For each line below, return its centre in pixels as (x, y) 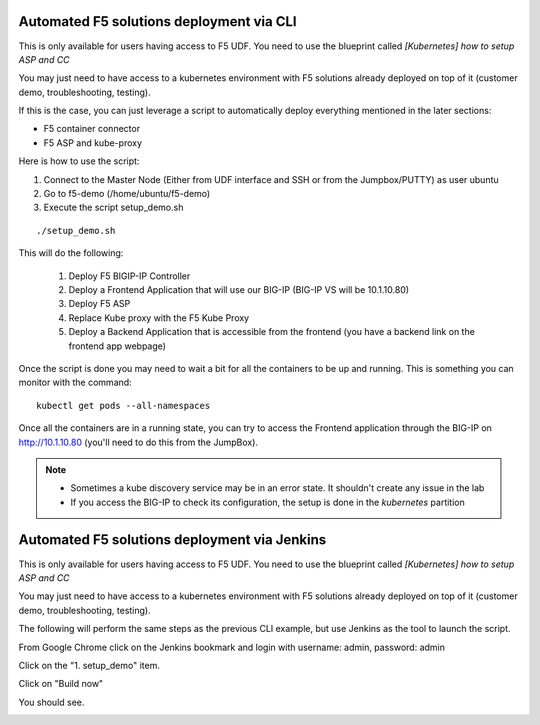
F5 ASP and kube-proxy (93, 142)
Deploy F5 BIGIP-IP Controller (129, 276)
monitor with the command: (75, 382)
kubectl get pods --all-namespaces (123, 405)
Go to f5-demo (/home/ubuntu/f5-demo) (127, 194)
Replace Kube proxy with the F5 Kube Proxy (159, 317)
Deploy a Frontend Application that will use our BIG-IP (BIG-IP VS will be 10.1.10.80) (239, 289)
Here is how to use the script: (79, 161)
